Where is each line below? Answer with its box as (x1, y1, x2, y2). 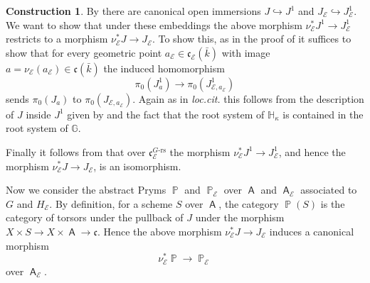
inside (26, 106, 51, 121)
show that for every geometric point (6, 45, 162, 60)
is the (320, 196, 345, 211)
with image (221, 45, 270, 60)
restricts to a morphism (6, 31, 108, 46)
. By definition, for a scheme (49, 196, 173, 211)
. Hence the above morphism (97, 223, 222, 238)
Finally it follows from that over (6, 144, 146, 159)
